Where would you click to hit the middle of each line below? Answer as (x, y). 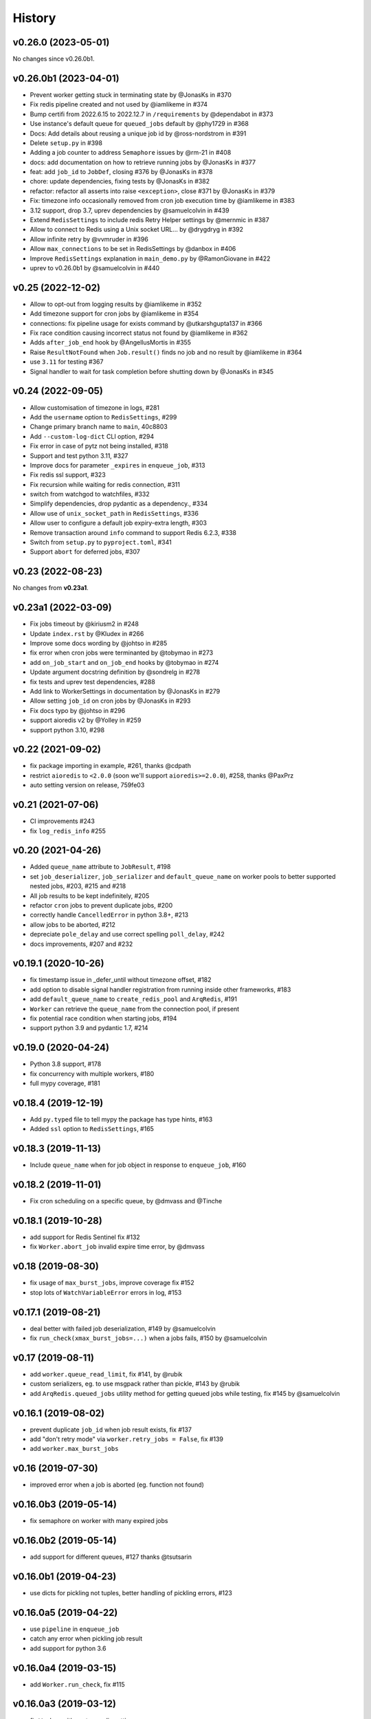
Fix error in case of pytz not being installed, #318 (99, 446)
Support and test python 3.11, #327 (79, 456)
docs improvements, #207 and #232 (81, 944)
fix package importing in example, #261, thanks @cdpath (111, 766)
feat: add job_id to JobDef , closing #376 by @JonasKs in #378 (121, 172)
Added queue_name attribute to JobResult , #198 (100, 867)
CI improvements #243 (63, 821)
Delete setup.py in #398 (66, 143)
